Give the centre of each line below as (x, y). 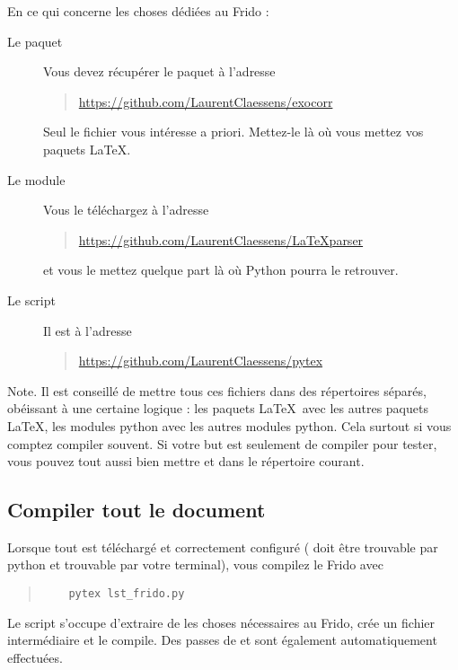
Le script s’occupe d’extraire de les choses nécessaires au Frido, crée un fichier (221, 622)
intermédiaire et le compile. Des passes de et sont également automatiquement (222, 640)
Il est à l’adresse (88, 330)
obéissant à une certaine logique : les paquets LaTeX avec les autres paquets (218, 408)
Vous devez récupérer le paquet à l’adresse (159, 71)
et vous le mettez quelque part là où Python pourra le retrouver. (221, 270)
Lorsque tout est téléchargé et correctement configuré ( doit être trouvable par (223, 547)
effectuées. (35, 657)
